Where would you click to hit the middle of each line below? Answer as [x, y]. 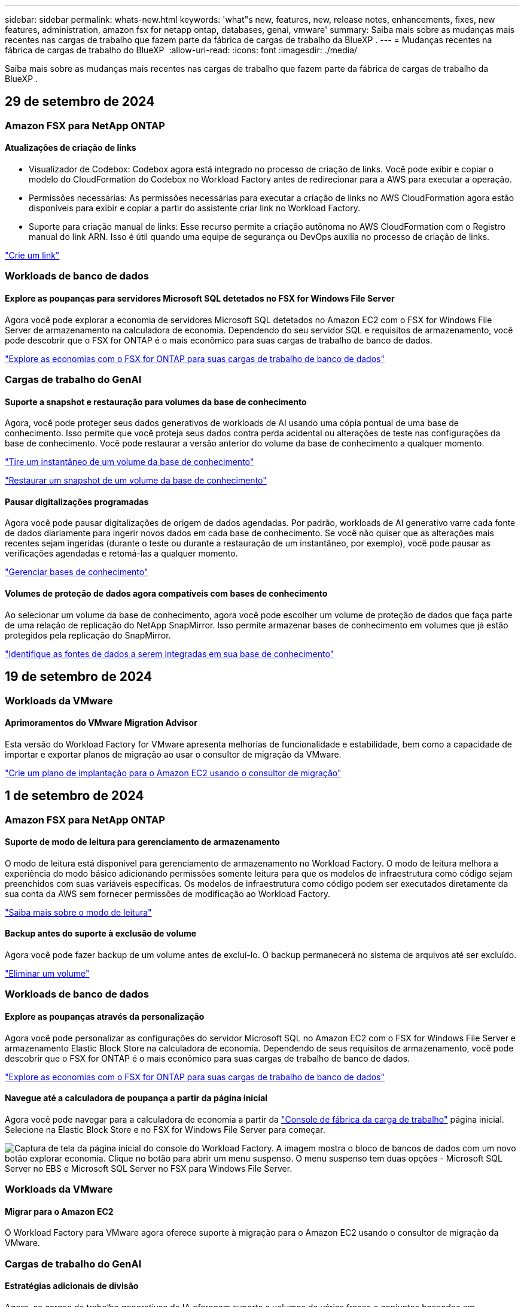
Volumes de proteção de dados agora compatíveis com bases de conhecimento [166, 594]
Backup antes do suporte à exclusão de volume [101, 934]
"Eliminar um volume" [47, 974]
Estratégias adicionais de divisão [72, 1286]
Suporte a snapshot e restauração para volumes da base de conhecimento [156, 402]
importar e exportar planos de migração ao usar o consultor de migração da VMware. [173, 754]
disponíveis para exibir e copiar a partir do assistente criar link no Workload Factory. [194, 208]
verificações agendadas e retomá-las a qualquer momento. [121, 554]
